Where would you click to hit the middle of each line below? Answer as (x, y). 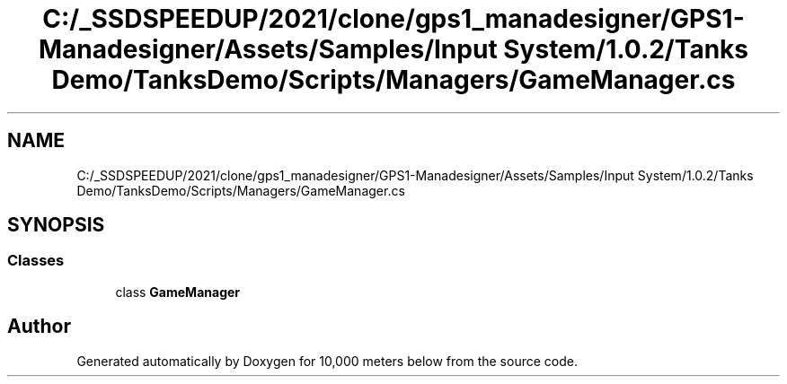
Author (39, 327)
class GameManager (178, 292)
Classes (36, 261)
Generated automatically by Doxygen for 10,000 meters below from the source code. (327, 361)
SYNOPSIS (56, 225)
